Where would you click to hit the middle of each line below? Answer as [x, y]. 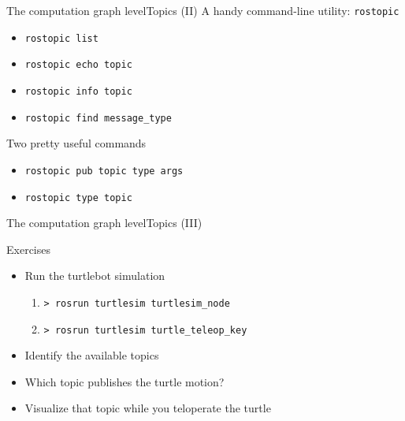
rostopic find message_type [98, 118]
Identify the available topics [92, 355]
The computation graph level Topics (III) [104, 223]
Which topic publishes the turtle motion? [124, 381]
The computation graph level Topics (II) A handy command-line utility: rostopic [203, 10]
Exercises [28, 249]
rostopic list [61, 38]
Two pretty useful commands [76, 143]
